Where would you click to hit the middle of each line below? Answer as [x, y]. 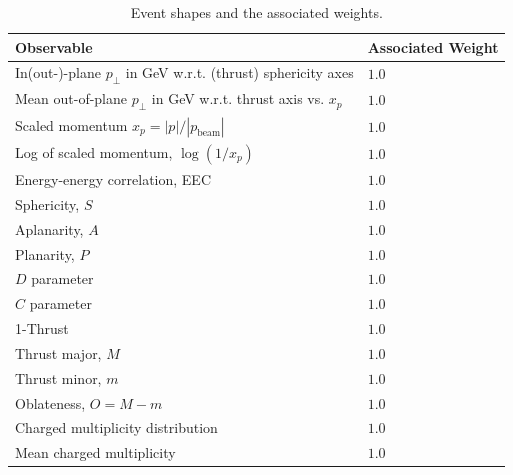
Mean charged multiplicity [95, 452]
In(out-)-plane [58, 72]
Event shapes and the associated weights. [256, 12]
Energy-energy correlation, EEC [113, 179]
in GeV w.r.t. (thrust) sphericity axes [239, 72]
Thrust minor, [58, 377]
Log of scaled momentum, [94, 151]
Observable [54, 46]
